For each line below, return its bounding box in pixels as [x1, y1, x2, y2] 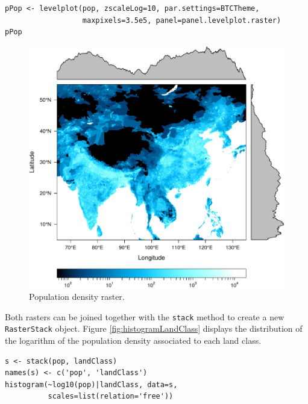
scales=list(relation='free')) [48, 392, 174, 401]
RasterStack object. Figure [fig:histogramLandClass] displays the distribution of [5, 322, 303, 335]
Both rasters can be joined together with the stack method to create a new [5, 310, 284, 323]
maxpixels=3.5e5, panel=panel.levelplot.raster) [82, 16, 281, 25]
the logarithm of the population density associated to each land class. [5, 334, 262, 346]
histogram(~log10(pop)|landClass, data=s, [5, 380, 178, 389]
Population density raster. [29, 290, 125, 303]
